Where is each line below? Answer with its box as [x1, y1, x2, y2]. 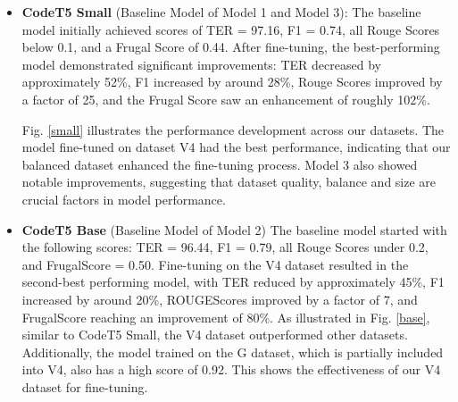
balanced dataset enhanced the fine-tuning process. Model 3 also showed [21, 155, 418, 173]
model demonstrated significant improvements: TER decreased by [21, 54, 381, 73]
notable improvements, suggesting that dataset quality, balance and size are [21, 172, 437, 191]
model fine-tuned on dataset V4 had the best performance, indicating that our [21, 138, 451, 156]
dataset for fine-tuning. [21, 377, 148, 396]
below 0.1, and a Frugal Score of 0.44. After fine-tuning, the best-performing [21, 38, 440, 56]
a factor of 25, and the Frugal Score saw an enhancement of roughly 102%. [21, 89, 430, 108]
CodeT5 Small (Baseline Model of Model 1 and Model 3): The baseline [21, 3, 421, 21]
